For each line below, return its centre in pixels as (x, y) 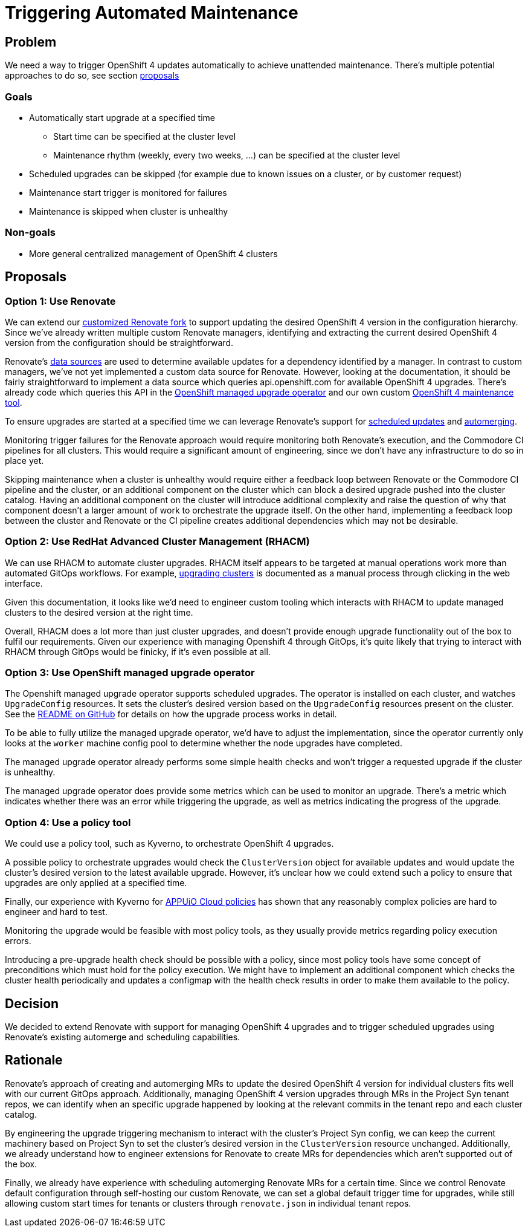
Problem (31, 42)
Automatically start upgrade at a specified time (122, 117)
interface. (24, 583)
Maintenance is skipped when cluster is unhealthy (129, 211)
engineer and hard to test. (56, 912)
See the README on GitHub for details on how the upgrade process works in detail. (171, 714)
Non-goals (30, 233)
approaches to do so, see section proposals (92, 76)
